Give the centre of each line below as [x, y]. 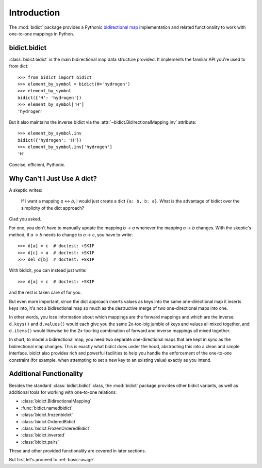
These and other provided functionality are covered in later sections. [77, 451]
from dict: [19, 66]
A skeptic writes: [26, 190]
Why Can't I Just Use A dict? [53, 178]
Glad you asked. [25, 219]
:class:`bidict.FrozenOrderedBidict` [56, 428]
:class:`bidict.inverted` [43, 435]
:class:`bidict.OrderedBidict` [49, 421]
